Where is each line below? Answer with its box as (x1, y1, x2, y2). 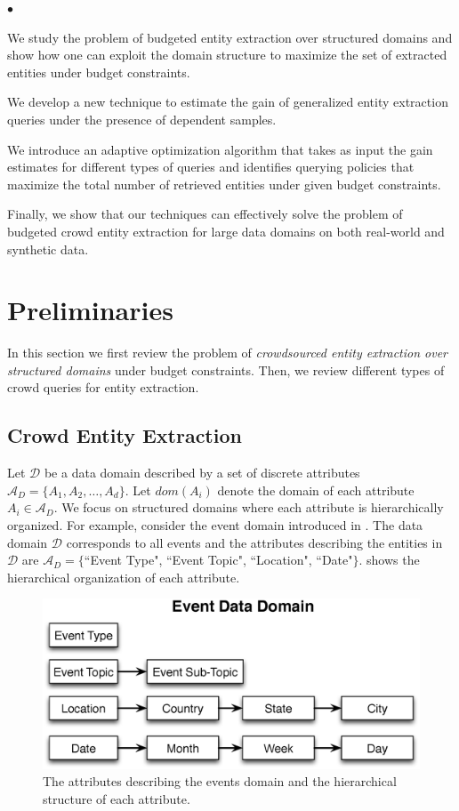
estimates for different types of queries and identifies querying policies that (7, 157, 415, 176)
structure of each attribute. (43, 789, 190, 807)
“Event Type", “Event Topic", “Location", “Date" (84, 550, 353, 569)
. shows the (358, 550, 420, 569)
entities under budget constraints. (7, 62, 190, 81)
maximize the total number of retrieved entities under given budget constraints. (7, 174, 441, 193)
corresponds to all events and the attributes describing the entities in (66, 533, 443, 551)
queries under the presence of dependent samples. (7, 109, 277, 128)
